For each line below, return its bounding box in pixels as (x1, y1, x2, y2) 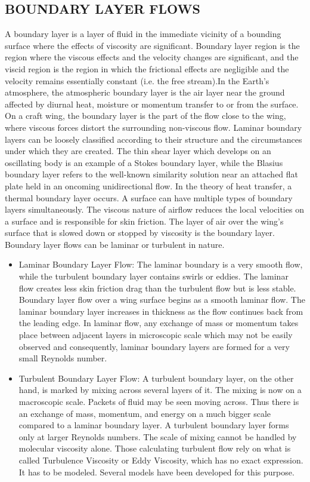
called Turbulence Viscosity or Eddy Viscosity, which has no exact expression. (18, 453, 303, 466)
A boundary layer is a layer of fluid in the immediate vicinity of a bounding (5, 27, 281, 40)
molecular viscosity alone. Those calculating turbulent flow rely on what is (18, 442, 291, 455)
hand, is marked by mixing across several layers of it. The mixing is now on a (18, 383, 302, 396)
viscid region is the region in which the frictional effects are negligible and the (5, 62, 289, 75)
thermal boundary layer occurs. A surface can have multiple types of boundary (5, 191, 293, 204)
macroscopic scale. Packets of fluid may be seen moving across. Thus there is (18, 395, 299, 408)
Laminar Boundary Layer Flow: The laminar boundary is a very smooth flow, (18, 258, 303, 271)
